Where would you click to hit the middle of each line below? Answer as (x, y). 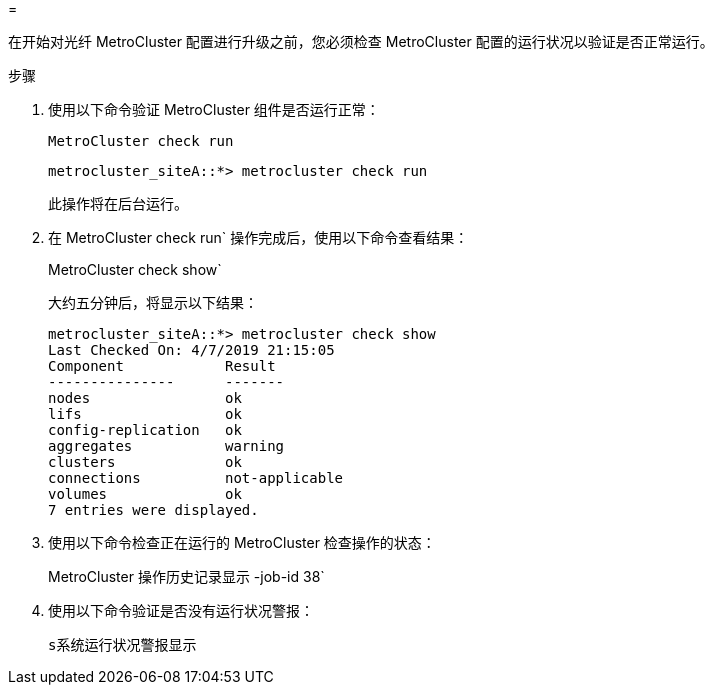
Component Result (162, 366)
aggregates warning (166, 446)
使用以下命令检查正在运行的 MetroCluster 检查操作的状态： (242, 542)
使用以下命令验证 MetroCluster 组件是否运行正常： (214, 109)
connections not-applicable (196, 478)
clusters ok (145, 462)
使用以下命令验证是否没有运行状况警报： (181, 610)
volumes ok (145, 494)
